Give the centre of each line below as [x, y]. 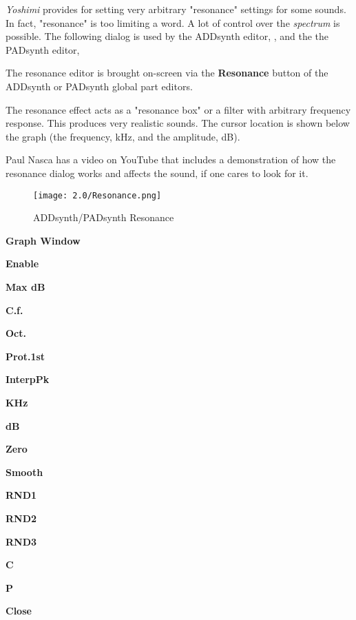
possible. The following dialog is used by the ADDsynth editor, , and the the [167, 36]
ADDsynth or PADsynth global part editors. [99, 86]
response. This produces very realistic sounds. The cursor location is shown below [178, 123]
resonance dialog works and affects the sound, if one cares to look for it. [157, 173]
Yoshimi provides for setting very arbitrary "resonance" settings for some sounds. [176, 9]
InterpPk [28, 379]
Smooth [24, 472]
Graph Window [43, 240]
